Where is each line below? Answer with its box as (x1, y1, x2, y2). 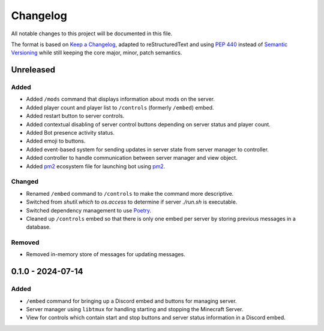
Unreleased (11, 65, 56, 75)
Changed (11, 177, 39, 186)
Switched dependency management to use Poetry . (26, 207, 152, 214)
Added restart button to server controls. (26, 113, 125, 120)
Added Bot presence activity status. (26, 129, 115, 136)
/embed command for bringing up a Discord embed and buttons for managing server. (26, 297, 237, 305)
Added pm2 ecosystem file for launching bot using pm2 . (26, 162, 166, 170)
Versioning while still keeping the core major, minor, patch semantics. (11, 49, 182, 56)
